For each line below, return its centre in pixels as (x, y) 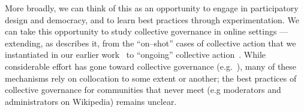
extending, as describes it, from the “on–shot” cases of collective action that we (151, 43)
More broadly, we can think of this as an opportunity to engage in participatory (152, 8)
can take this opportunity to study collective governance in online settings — (147, 31)
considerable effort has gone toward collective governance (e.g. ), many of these (151, 66)
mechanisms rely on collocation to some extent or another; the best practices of (151, 78)
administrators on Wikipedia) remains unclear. (91, 101)
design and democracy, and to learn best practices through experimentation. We (152, 19)
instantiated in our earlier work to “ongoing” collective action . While (136, 55)
